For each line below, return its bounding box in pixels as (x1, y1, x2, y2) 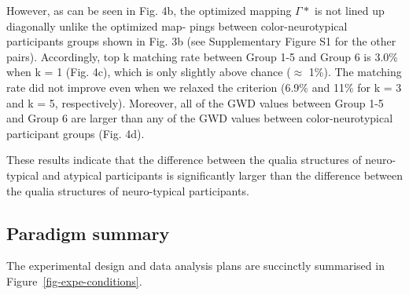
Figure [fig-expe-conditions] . (6, 272, 142, 289)
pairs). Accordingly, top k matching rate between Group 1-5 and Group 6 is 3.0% (6, 48, 398, 64)
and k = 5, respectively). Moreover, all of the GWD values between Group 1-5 (6, 94, 384, 111)
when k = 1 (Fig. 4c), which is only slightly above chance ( (6, 64, 291, 80)
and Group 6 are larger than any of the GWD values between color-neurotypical (6, 110, 393, 126)
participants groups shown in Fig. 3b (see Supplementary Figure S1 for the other (6, 33, 396, 49)
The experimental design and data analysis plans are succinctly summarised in (6, 257, 385, 274)
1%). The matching (308, 64, 402, 80)
